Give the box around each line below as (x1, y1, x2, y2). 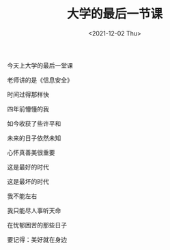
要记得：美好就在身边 (7, 235, 67, 243)
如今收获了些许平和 (7, 119, 61, 127)
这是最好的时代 (7, 163, 49, 171)
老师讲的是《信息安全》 (7, 76, 73, 84)
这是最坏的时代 (7, 177, 49, 185)
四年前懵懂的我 (7, 105, 49, 113)
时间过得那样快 (7, 90, 49, 98)
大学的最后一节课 (66, 6, 162, 22)
